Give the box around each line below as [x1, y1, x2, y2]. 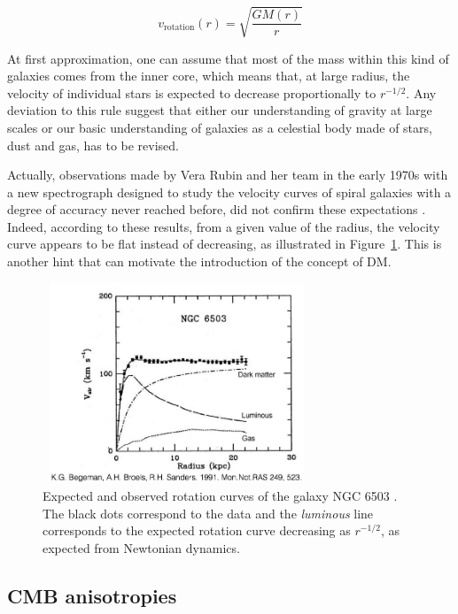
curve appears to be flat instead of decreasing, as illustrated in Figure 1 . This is [7, 234, 442, 253]
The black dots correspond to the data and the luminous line [43, 503, 374, 522]
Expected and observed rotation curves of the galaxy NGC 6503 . [43, 487, 398, 505]
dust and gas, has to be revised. [7, 135, 180, 154]
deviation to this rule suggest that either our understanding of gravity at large [7, 101, 432, 119]
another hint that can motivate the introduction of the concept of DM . [7, 252, 392, 271]
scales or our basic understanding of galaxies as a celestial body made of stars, [7, 118, 432, 136]
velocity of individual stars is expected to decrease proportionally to [7, 83, 376, 102]
